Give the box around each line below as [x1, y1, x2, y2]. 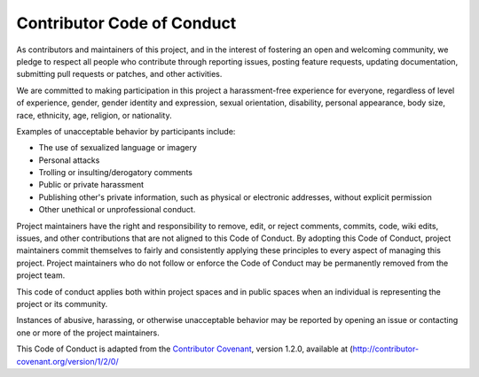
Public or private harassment [38, 180, 145, 190]
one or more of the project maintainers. [16, 327, 160, 338]
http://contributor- [352, 343, 420, 354]
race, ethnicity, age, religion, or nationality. [16, 110, 172, 120]
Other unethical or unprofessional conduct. [38, 204, 196, 215]
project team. [16, 270, 66, 281]
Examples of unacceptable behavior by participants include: [16, 126, 236, 136]
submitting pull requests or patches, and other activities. [16, 69, 223, 80]
